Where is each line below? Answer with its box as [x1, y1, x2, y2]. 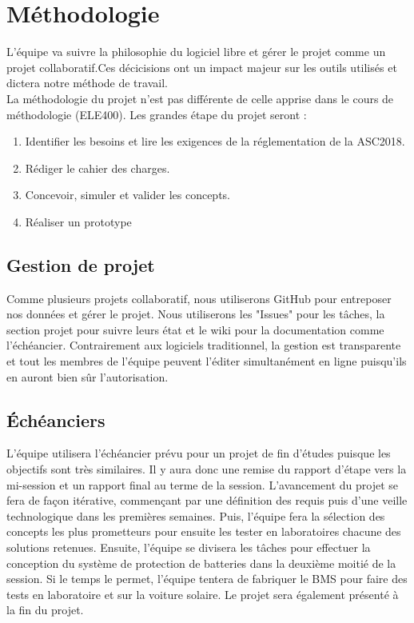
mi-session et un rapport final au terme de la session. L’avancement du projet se [6, 476, 399, 493]
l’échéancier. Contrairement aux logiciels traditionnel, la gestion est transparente [6, 337, 401, 353]
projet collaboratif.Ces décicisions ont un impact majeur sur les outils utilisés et [6, 58, 397, 75]
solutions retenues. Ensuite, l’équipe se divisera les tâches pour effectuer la [6, 539, 371, 555]
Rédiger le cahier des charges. [25, 159, 170, 176]
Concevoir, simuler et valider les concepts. [25, 186, 230, 203]
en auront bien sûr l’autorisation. [6, 368, 169, 385]
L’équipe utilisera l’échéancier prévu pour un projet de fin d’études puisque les [6, 445, 391, 461]
